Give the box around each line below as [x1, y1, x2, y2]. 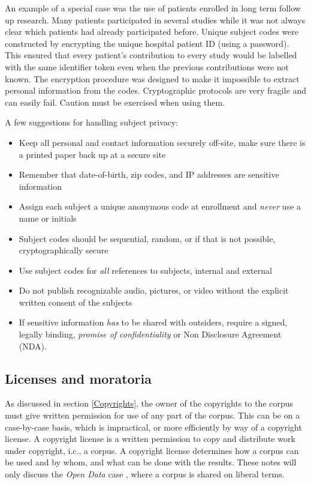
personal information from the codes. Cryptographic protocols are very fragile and [5, 84, 307, 97]
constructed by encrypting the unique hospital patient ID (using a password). [5, 37, 289, 49]
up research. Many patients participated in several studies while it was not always [5, 13, 306, 26]
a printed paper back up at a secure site [19, 148, 166, 160]
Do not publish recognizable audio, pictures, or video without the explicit [19, 284, 289, 297]
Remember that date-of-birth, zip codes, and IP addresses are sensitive [19, 168, 279, 181]
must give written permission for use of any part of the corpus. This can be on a [5, 409, 300, 422]
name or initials [19, 211, 77, 224]
